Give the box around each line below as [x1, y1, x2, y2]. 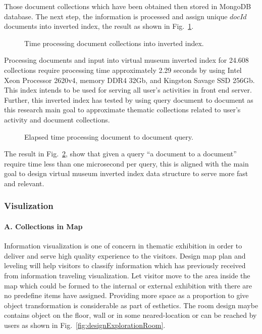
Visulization [4, 199, 54, 212]
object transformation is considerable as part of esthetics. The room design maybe [4, 300, 258, 310]
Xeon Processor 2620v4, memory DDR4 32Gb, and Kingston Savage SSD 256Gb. [4, 74, 255, 85]
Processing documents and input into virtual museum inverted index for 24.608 [4, 55, 249, 65]
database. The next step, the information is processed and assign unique [4, 11, 228, 21]
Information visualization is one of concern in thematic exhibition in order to [4, 240, 242, 251]
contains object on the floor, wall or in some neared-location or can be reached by [4, 310, 257, 320]
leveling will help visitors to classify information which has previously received [4, 260, 246, 271]
